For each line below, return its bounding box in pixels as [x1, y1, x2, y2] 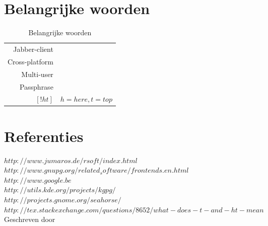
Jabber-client [13, 43, 53, 54]
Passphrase [19, 81, 53, 92]
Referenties [4, 125, 84, 146]
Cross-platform [8, 56, 53, 66]
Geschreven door [4, 214, 55, 224]
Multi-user [21, 68, 53, 79]
